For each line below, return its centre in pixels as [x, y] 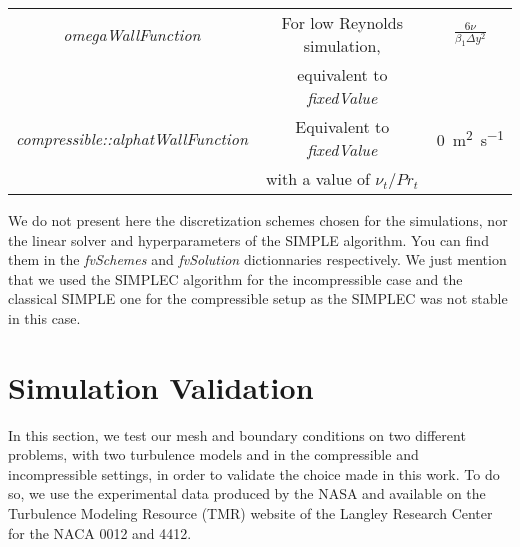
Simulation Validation [161, 386]
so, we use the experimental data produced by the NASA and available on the [247, 493]
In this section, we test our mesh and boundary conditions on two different [237, 434]
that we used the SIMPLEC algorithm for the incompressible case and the [235, 278]
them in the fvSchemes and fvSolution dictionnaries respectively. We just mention [257, 259]
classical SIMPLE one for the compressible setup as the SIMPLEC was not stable [258, 298]
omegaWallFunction [132, 34]
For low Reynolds [342, 22]
